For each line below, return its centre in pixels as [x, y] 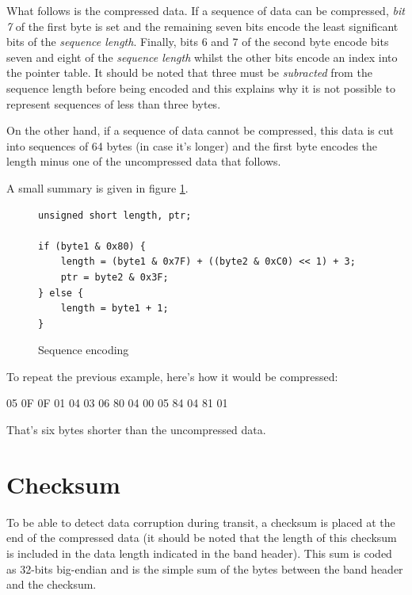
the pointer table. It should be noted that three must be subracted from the [189, 72]
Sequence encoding [84, 350]
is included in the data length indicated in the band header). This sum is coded [199, 553]
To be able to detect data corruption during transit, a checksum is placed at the [201, 522]
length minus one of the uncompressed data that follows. [144, 161]
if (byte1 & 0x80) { [92, 246]
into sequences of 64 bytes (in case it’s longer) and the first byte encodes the [192, 145]
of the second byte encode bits [315, 42]
